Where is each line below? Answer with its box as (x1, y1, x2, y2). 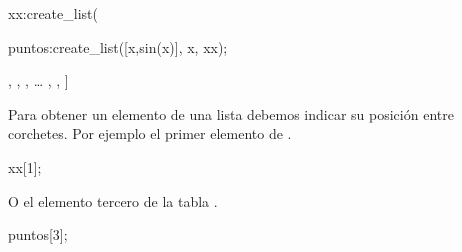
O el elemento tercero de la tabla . (8, 190, 218, 211)
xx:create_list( (8, 3, 98, 23)
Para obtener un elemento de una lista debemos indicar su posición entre (8, 103, 454, 124)
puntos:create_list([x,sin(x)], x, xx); (8, 36, 228, 57)
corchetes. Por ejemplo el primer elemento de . (8, 123, 292, 144)
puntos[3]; (8, 224, 68, 245)
